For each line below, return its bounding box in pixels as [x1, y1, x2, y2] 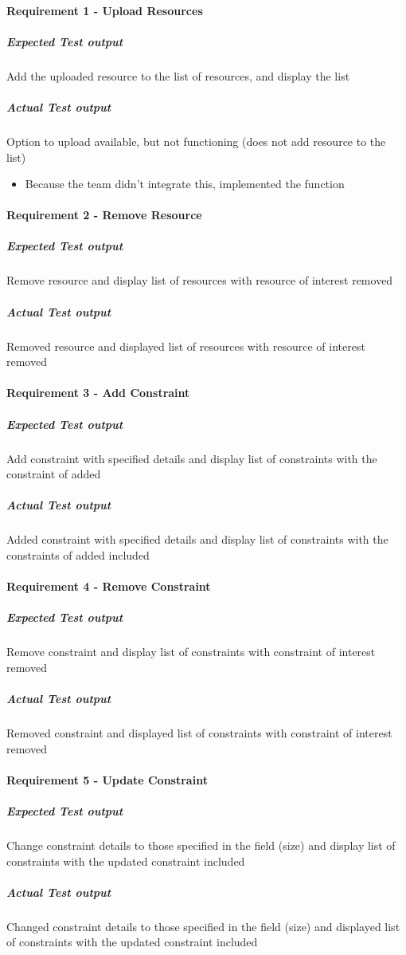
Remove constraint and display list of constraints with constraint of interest [6, 643, 376, 660]
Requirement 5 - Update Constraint [6, 771, 208, 788]
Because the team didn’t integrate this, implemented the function [25, 175, 345, 192]
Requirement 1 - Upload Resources [6, 2, 203, 18]
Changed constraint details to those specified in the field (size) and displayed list [6, 918, 400, 934]
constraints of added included [6, 546, 150, 563]
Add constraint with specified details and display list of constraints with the [6, 450, 377, 466]
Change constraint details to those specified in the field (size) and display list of [6, 836, 396, 853]
